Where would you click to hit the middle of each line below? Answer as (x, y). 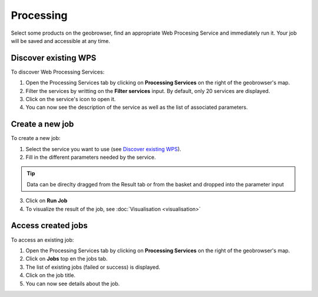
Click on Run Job (47, 201)
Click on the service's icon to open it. (71, 99)
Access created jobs (49, 226)
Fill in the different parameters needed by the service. (91, 157)
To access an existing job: (42, 240)
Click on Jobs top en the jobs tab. (67, 259)
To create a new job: (36, 138)
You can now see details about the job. (73, 283)
